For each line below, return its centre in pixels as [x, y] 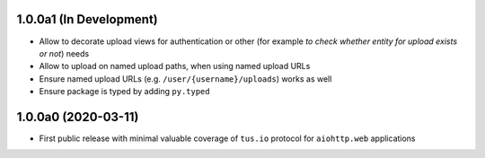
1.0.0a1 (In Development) [87, 19]
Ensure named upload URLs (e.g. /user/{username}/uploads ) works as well [185, 79]
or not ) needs [64, 53]
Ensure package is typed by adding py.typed [124, 92]
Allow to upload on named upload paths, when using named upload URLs [175, 66]
